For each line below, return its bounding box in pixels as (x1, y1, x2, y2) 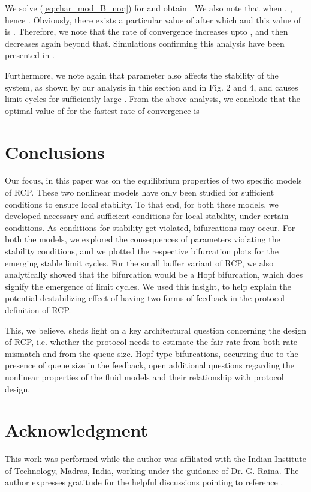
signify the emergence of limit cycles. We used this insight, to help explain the (5, 280, 291, 292)
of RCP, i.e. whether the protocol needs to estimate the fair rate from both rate (5, 335, 298, 348)
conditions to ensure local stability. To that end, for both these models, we (5, 197, 279, 210)
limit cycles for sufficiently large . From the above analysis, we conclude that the (5, 92, 300, 105)
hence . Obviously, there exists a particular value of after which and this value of (5, 13, 301, 26)
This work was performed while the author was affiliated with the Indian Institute (5, 452, 306, 465)
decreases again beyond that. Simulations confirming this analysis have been (5, 37, 285, 49)
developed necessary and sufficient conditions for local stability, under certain (5, 209, 289, 222)
